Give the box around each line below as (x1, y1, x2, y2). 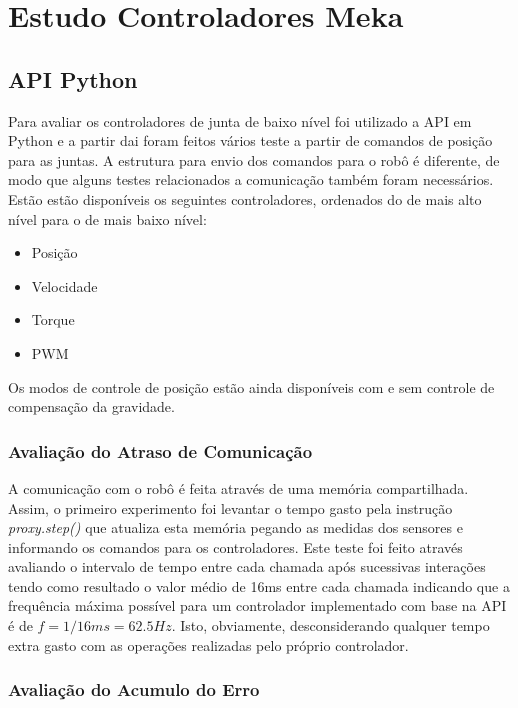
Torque (31, 309, 75, 330)
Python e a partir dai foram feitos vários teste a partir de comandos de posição (8, 130, 493, 151)
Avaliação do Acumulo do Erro (8, 677, 260, 702)
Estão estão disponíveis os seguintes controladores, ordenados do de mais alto (8, 188, 482, 209)
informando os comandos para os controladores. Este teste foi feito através (8, 536, 463, 557)
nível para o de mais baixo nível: (8, 208, 207, 229)
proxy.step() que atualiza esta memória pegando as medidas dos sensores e (8, 517, 463, 538)
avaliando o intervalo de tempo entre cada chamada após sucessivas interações (8, 556, 486, 577)
